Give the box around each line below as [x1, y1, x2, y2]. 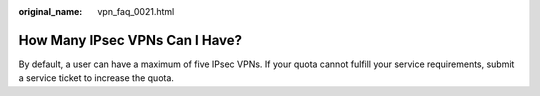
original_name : [18, 6, 83, 17]
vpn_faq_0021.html [97, 6, 175, 17]
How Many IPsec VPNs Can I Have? [18, 31, 242, 49]
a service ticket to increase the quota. [18, 72, 175, 84]
